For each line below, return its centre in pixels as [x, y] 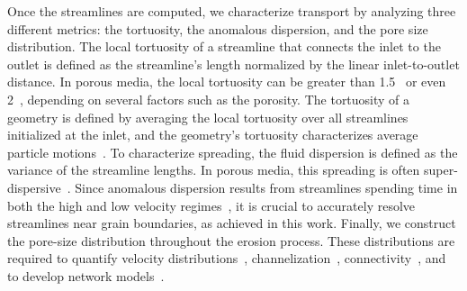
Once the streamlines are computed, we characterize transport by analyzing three [232, 11]
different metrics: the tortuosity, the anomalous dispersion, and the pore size [218, 28]
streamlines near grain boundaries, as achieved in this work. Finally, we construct [232, 223]
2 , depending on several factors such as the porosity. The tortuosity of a [209, 99]
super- [441, 170]
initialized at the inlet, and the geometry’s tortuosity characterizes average [213, 135]
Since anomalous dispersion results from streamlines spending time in [266, 187]
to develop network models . [86, 275]
